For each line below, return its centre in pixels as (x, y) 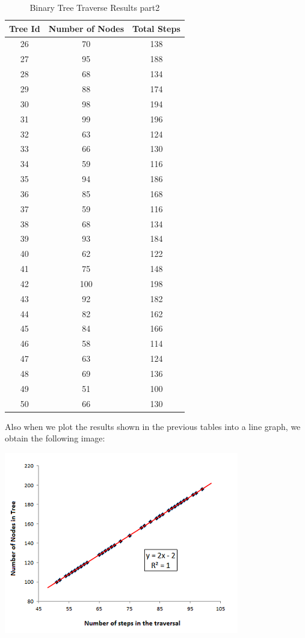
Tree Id (25, 28)
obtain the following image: (55, 438)
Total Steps (156, 28)
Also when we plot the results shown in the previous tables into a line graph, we (153, 426)
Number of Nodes (86, 28)
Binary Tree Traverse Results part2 (95, 7)
